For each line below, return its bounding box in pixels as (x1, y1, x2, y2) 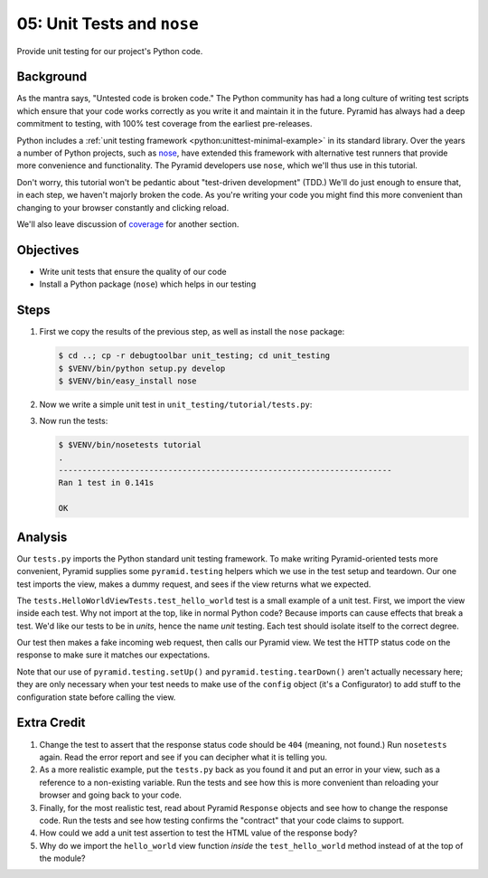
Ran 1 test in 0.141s (58, 477, 155, 488)
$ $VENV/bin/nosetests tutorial (58, 439, 202, 450)
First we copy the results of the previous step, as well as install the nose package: (39, 326, 345, 337)
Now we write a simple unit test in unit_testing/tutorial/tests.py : (39, 399, 313, 410)
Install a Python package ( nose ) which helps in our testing (39, 279, 257, 289)
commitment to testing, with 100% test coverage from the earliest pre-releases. (16, 118, 313, 129)
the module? (39, 853, 86, 864)
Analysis (16, 529, 68, 544)
